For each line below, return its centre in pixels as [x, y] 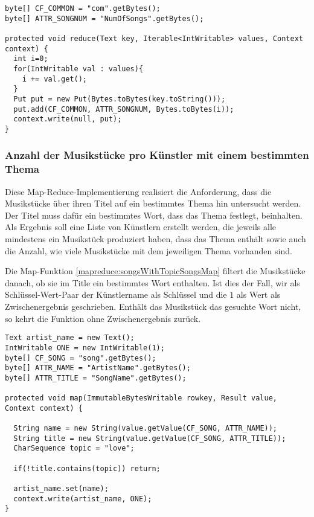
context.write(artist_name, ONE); [83, 499]
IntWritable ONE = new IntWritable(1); [85, 348]
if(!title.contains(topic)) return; [87, 468]
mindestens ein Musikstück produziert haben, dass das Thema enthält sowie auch [155, 239]
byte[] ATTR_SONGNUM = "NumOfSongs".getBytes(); [104, 18]
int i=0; [31, 59]
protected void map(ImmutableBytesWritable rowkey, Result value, [141, 398]
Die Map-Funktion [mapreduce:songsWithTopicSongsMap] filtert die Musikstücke [155, 271]
